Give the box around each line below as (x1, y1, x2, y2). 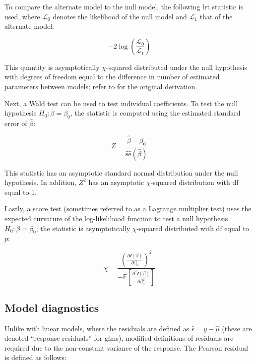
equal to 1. (4, 186, 37, 197)
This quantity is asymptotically (4, 61, 100, 72)
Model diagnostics (4, 300, 99, 315)
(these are (222, 323, 252, 333)
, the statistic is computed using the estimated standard (70, 108, 241, 118)
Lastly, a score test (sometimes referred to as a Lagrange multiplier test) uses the (4, 203, 252, 214)
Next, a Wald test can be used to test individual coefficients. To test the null (4, 98, 238, 108)
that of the (199, 11, 233, 21)
